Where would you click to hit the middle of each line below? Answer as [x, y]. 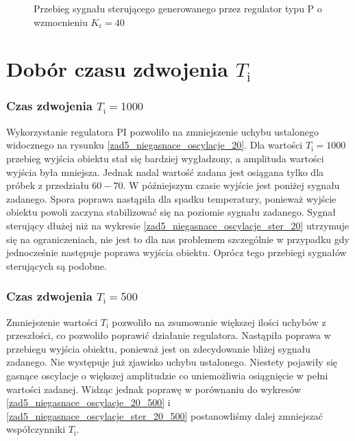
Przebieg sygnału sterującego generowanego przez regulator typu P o [178, 8]
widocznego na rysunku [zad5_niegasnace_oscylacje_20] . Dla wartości [155, 145]
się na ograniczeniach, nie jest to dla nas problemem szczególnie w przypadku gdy [178, 239]
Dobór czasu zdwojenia [117, 69]
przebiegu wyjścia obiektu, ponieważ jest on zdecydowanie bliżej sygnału [159, 348]
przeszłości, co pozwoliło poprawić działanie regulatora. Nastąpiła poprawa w [169, 335]
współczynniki [36, 429]
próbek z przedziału [48, 185]
